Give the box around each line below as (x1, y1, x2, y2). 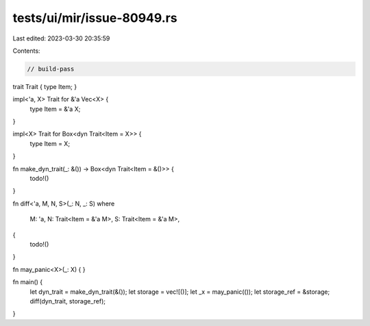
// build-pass (27, 65, 75, 73)
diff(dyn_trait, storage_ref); (29, 297, 106, 305)
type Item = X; (29, 139, 71, 147)
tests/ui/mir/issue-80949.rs (12, 10, 177, 25)
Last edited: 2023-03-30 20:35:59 (12, 34, 110, 42)
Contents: (12, 47, 40, 55)
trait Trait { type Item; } (12, 82, 77, 90)
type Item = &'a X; (29, 105, 81, 113)
